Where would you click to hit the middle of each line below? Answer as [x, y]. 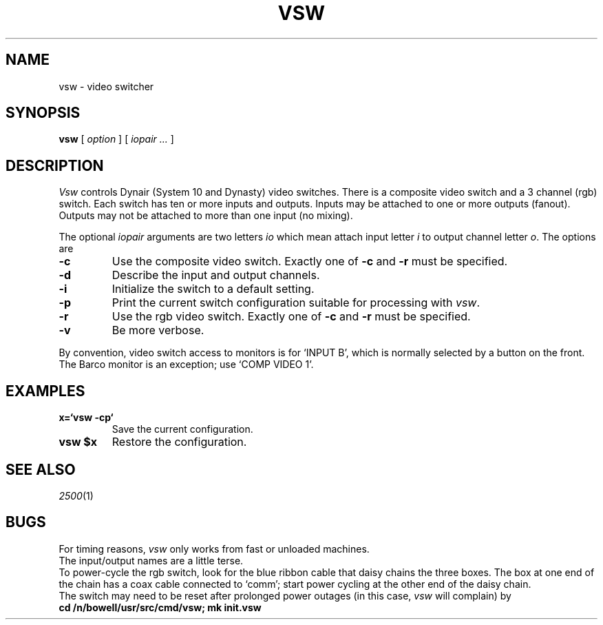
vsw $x [78, 442]
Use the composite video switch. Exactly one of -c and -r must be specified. [310, 262]
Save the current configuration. [182, 429]
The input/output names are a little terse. [151, 560]
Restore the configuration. [179, 442]
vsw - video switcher [106, 86]
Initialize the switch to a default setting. [213, 289]
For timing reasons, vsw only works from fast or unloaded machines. [214, 549]
